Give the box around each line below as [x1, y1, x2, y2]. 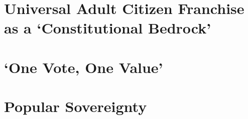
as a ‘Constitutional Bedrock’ [4, 17, 211, 38]
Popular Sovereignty [4, 96, 147, 116]
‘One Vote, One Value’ [4, 56, 163, 77]
